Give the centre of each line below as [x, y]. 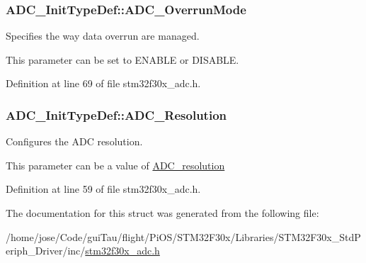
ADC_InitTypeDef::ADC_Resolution [116, 114]
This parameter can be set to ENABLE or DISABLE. [122, 59]
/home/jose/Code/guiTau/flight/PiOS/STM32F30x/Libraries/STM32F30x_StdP [183, 236]
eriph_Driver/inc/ [46, 251]
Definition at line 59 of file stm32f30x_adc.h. [103, 189]
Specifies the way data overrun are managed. [103, 36]
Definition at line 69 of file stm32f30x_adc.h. [103, 83]
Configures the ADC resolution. [74, 141]
